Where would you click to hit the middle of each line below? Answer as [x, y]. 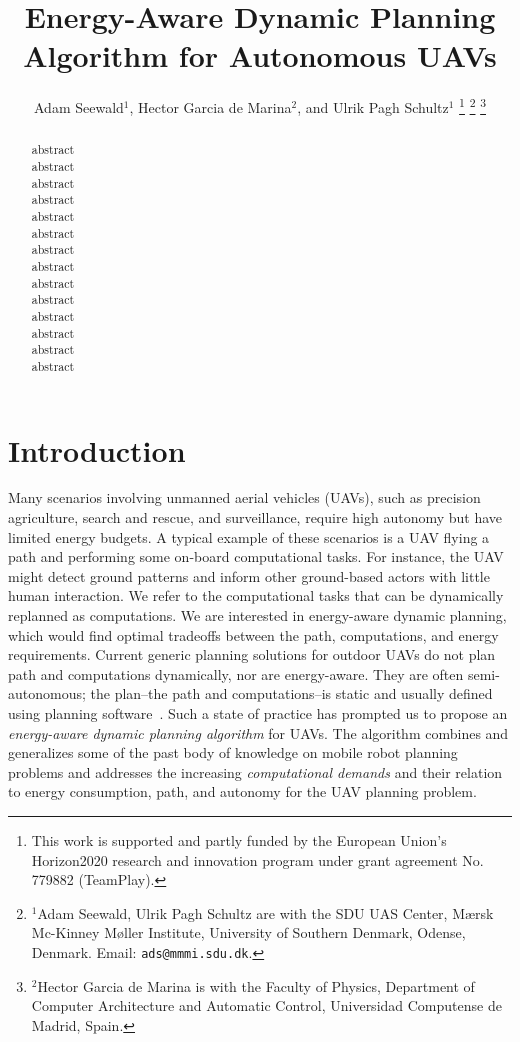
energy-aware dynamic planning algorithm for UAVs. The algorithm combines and [258, 732]
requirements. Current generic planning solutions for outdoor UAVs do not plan [252, 654]
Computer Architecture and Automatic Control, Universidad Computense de [266, 1005]
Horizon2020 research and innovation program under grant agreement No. [257, 859]
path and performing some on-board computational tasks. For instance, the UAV [256, 556]
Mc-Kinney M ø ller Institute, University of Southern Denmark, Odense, [248, 932]
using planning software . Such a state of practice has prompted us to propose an [258, 713]
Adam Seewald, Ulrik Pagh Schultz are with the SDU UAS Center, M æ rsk [265, 912]
